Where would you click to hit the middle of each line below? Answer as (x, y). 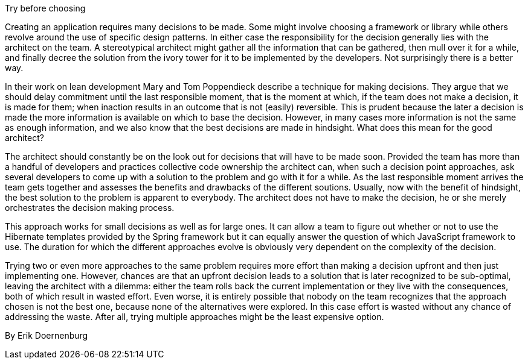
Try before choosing (45, 8)
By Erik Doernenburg (47, 335)
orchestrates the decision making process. (90, 208)
